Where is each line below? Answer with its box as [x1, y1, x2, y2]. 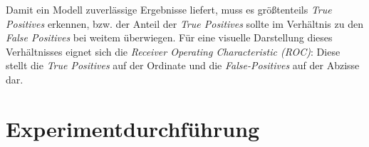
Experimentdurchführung [6, 113, 260, 143]
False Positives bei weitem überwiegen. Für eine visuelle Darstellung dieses [6, 30, 333, 45]
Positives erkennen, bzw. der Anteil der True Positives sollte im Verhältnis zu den [6, 16, 363, 31]
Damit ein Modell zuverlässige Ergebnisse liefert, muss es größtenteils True [6, 2, 332, 16]
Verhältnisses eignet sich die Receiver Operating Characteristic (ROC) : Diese [6, 44, 341, 59]
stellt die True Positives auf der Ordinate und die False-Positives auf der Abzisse [6, 58, 360, 73]
